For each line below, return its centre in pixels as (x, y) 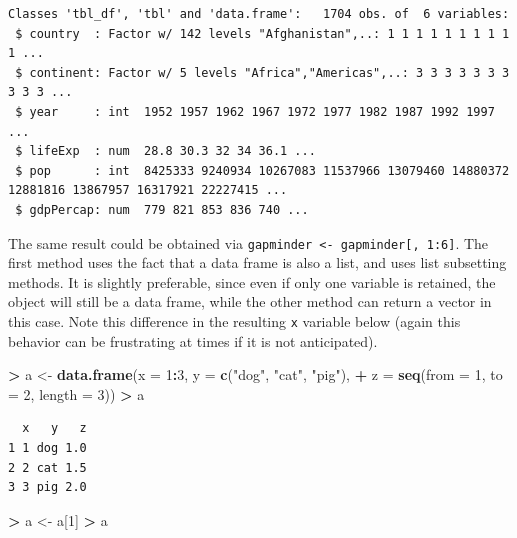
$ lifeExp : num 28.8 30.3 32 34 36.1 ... (165, 151)
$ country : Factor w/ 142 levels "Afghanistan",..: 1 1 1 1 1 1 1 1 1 (262, 33)
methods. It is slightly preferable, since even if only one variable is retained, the (252, 281)
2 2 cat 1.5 (47, 467)
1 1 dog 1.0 (47, 448)
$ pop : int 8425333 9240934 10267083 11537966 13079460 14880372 (262, 170)
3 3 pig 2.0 (47, 487)
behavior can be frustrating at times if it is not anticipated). (193, 340)
